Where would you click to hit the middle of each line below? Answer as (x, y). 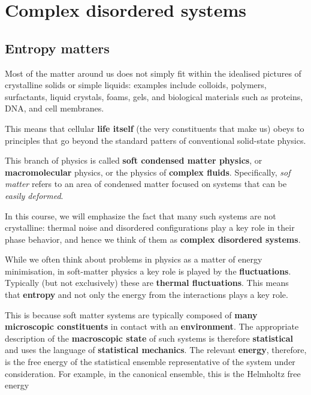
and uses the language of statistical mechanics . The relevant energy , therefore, (156, 350)
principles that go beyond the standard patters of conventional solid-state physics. (155, 140)
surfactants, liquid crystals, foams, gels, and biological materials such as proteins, (154, 96)
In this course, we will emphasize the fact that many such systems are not (141, 215)
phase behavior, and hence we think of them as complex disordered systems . (153, 239)
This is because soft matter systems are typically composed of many (131, 314)
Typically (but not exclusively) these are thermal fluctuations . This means (147, 283)
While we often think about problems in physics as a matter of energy (134, 259)
